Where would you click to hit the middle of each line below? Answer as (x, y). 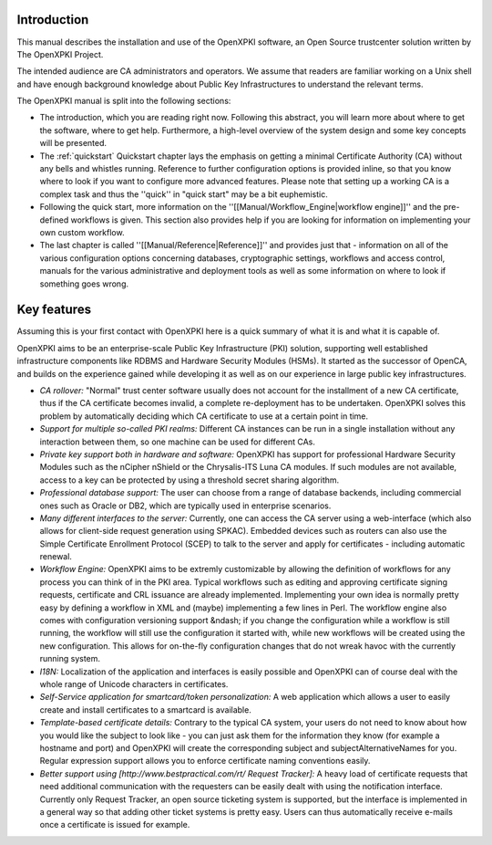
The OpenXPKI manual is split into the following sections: (124, 101)
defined (54, 220)
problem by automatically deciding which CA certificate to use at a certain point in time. (204, 416)
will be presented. (73, 143)
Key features (54, 310)
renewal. (56, 557)
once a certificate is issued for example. (115, 825)
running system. (70, 659)
